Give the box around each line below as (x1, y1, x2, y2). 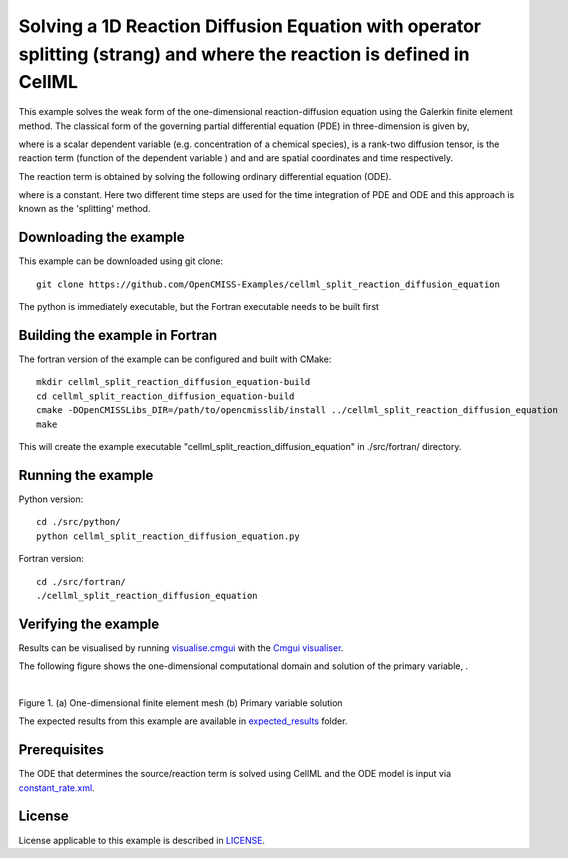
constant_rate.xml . (18, 781, 95, 794)
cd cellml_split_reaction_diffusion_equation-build (36, 390, 295, 402)
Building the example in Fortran (18, 326, 218, 344)
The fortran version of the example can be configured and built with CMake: (18, 353, 332, 365)
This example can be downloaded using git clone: (18, 255, 224, 267)
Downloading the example (18, 229, 185, 246)
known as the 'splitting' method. (18, 203, 151, 215)
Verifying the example (18, 615, 160, 632)
